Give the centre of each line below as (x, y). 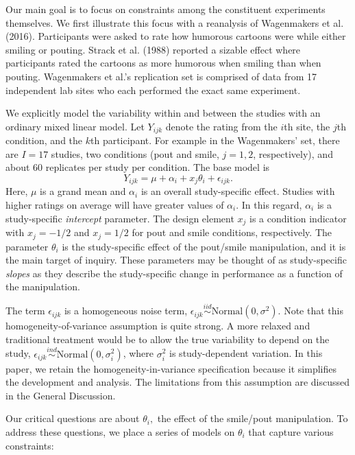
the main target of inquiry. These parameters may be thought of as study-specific (176, 260)
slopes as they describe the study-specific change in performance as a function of (174, 273)
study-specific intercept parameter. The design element (120, 218)
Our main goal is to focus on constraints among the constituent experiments (166, 9)
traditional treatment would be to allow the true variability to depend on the (168, 339)
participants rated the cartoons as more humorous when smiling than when (163, 63)
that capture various (291, 431)
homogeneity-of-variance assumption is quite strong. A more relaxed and (158, 326)
